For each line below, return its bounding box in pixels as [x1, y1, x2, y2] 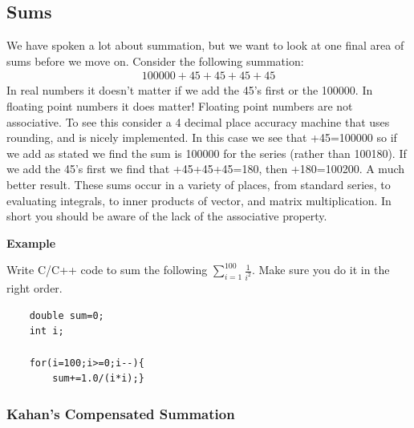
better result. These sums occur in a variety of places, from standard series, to [6, 176, 391, 192]
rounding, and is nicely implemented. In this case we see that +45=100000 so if [6, 129, 397, 146]
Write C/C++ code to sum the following [6, 261, 208, 278]
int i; [29, 325, 64, 337]
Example [6, 234, 56, 251]
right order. [6, 280, 63, 297]
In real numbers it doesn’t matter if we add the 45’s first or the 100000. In [6, 82, 373, 99]
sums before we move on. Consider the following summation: [6, 52, 304, 69]
